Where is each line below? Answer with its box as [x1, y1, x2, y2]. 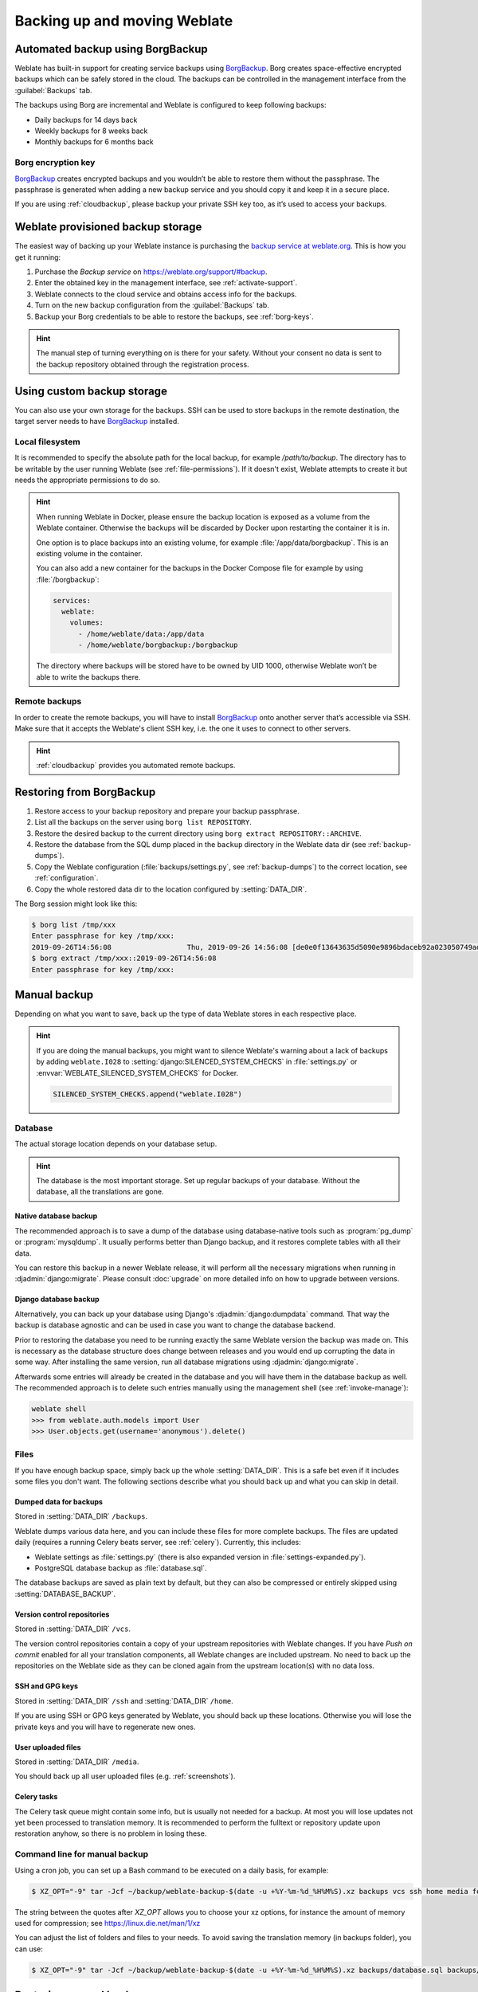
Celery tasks [14, 1792, 58, 1802]
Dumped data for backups [14, 1497, 104, 1507]
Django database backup [14, 1295, 100, 1304]
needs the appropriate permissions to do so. [14, 475, 161, 484]
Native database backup [14, 1211, 98, 1221]
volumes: [69, 618, 104, 627]
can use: [14, 1944, 44, 1954]
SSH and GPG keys [14, 1681, 79, 1691]
